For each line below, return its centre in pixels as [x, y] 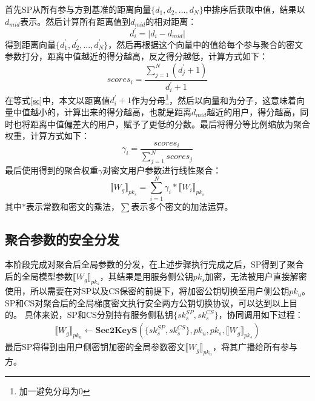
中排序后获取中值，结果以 [254, 9]
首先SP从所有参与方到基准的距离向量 [78, 9]
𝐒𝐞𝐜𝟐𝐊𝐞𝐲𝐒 [116, 331]
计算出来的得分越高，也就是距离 [128, 111]
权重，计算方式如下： [47, 136]
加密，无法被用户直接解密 [256, 276]
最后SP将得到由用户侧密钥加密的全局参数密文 [95, 347]
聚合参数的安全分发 [62, 239]
